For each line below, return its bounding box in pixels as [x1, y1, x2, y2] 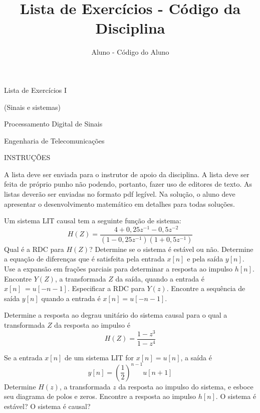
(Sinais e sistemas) [4, 101, 61, 112]
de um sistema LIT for [65, 352, 134, 362]
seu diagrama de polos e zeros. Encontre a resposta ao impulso [4, 391, 196, 401]
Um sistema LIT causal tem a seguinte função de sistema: [4, 215, 181, 226]
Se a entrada [4, 352, 43, 362]
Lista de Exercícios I [4, 84, 67, 95]
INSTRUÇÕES [4, 152, 51, 163]
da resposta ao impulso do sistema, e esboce [118, 381, 253, 391]
